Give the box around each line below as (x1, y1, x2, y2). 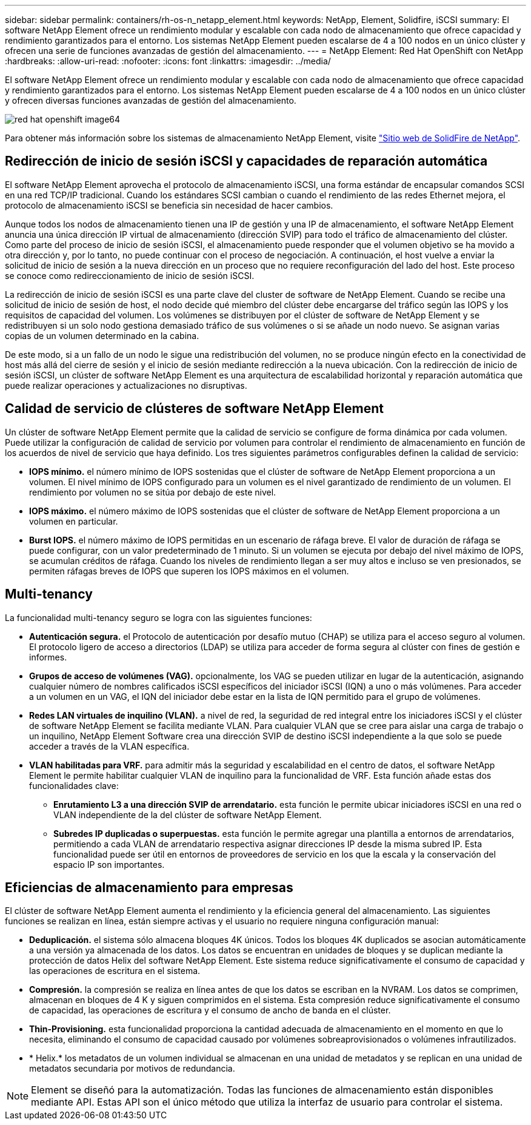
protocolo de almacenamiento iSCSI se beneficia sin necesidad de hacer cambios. (5, 200, 333, 210)
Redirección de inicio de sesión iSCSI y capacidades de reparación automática (5, 153, 488, 169)
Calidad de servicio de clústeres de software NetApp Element (5, 401, 384, 417)
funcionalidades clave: (29, 780, 119, 791)
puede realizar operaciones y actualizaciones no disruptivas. (5, 380, 247, 391)
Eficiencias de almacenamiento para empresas (5, 879, 293, 895)
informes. (29, 651, 67, 662)
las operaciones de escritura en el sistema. (29, 965, 201, 976)
